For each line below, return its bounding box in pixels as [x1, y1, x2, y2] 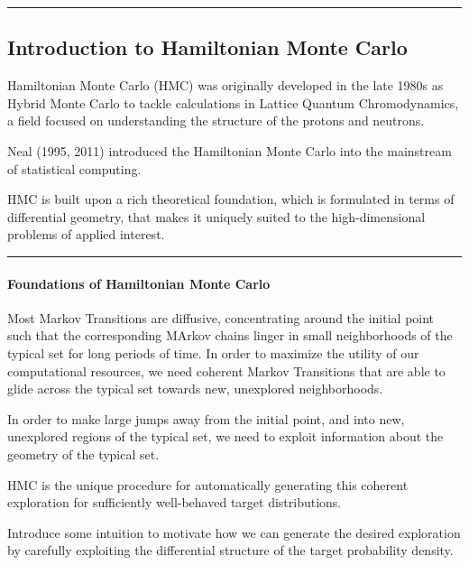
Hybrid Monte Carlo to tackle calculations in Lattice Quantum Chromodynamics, [7, 93, 459, 112]
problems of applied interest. [7, 225, 165, 244]
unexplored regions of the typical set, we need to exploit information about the [7, 427, 444, 446]
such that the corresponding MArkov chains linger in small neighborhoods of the [7, 326, 453, 345]
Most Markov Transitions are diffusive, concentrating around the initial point [7, 308, 435, 327]
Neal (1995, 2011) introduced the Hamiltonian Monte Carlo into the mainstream [7, 141, 452, 160]
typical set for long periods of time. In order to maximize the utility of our [7, 343, 419, 362]
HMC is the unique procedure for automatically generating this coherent [7, 475, 409, 494]
